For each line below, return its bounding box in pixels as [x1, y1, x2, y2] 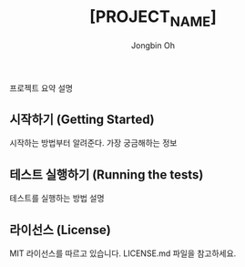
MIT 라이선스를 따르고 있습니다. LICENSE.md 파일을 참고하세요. [9, 248, 237, 259]
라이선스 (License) [9, 221, 111, 238]
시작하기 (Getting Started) [9, 111, 155, 127]
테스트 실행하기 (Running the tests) [9, 167, 204, 182]
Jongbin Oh [130, 39, 176, 51]
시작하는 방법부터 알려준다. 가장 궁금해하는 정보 [9, 138, 178, 149]
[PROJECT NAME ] [89, 6, 217, 30]
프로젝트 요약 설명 [9, 82, 73, 93]
